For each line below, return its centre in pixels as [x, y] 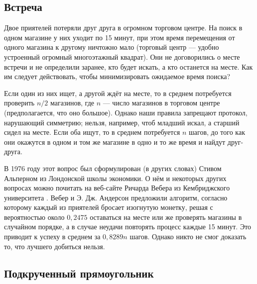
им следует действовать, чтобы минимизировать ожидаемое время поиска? [117, 76]
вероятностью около [34, 217]
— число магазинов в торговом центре [161, 103]
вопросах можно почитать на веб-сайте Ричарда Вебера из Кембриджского [117, 188]
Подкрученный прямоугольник [79, 273]
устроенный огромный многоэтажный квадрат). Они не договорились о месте [122, 56]
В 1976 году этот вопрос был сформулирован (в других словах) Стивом [113, 168]
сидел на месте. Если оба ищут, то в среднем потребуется [92, 132]
